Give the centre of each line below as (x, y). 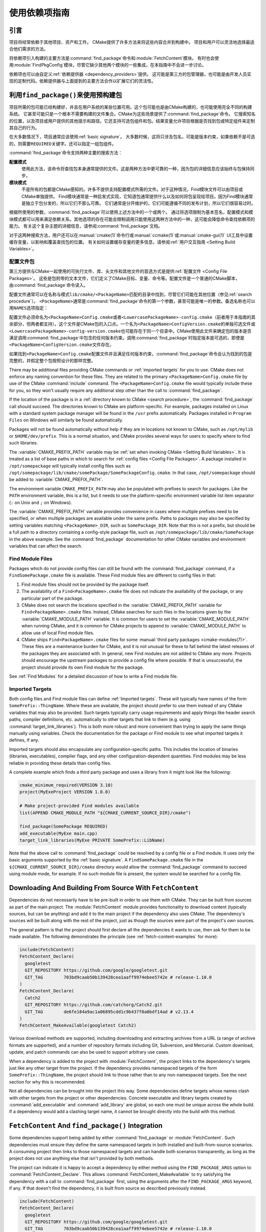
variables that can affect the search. (46, 546)
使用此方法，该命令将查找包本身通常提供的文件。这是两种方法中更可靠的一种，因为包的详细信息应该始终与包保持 (136, 169)
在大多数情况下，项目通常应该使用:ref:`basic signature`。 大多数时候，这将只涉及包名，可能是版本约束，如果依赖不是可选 (132, 137)
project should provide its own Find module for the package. (83, 667)
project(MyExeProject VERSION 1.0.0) (65, 792)
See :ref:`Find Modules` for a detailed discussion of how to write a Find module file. (94, 676)
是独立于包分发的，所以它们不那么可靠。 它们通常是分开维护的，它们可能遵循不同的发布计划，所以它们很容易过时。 (138, 203)
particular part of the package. (52, 598)
